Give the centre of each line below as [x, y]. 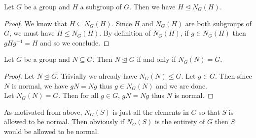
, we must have [32, 33]
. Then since [233, 75]
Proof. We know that [36, 23]
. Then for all [78, 95]
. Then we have [152, 6]
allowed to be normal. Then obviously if [64, 121]
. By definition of [125, 33]
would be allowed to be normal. [52, 131]
